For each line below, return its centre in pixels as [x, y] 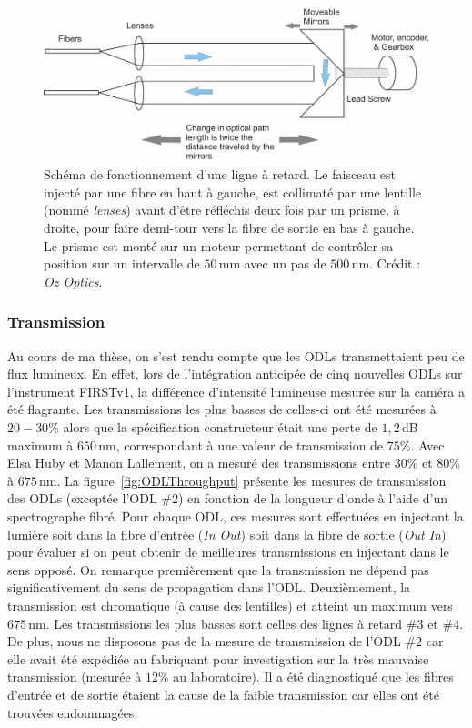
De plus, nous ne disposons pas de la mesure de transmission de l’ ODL [204, 641]
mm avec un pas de [272, 263]
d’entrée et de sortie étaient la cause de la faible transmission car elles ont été [223, 694]
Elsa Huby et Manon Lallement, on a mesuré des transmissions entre [199, 463]
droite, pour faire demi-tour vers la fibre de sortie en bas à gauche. [229, 228]
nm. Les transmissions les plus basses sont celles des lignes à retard [216, 623]
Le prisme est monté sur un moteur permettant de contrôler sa [219, 245]
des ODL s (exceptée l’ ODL [82, 498]
